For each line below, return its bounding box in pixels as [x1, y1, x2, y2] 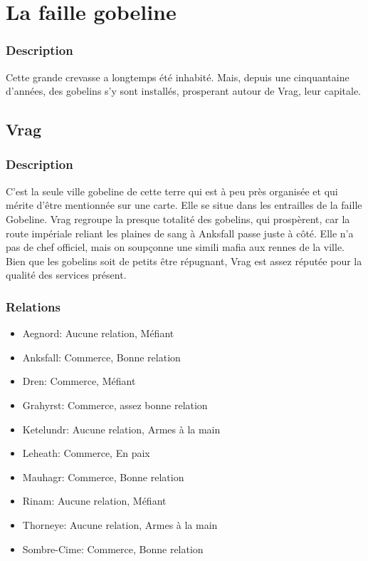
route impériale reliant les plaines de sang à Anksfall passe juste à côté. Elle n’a [6, 225, 354, 240]
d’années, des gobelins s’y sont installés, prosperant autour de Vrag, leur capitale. [6, 83, 361, 98]
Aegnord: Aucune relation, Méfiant [22, 326, 174, 341]
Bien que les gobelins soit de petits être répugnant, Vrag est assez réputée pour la [6, 253, 362, 268]
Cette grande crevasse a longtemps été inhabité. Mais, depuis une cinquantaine [6, 69, 349, 84]
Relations [6, 297, 61, 315]
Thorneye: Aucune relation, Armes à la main [22, 517, 218, 532]
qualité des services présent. [6, 267, 127, 282]
